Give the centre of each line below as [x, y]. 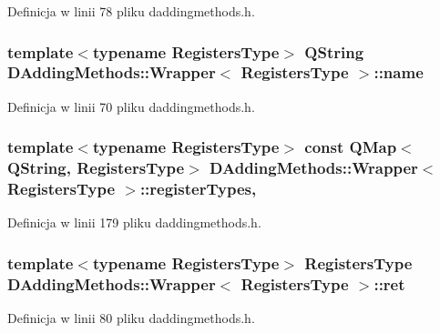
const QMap [351, 147]
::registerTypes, [198, 189]
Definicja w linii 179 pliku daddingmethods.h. [134, 222]
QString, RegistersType [96, 168]
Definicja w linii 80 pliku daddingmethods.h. [131, 318]
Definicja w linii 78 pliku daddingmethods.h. [131, 11]
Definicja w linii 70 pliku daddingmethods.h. [131, 106]
